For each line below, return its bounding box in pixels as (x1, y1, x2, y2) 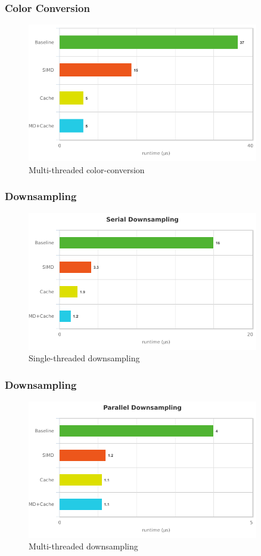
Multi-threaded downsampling (29, 540, 138, 552)
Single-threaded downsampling (29, 352, 140, 364)
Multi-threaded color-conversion (29, 163, 145, 176)
